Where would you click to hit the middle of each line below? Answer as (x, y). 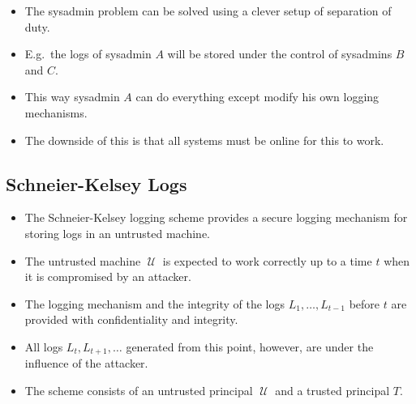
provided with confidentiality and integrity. (131, 319)
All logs (44, 346)
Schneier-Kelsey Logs (96, 183)
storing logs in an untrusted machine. (118, 233)
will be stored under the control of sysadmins (280, 54)
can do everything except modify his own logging (257, 97)
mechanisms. (56, 112)
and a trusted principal (332, 390)
